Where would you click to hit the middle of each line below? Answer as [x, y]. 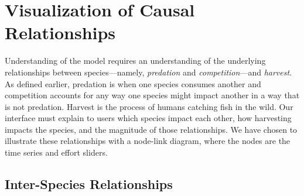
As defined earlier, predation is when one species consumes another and [133, 83]
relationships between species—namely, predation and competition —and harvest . [148, 72]
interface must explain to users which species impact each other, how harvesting [148, 118]
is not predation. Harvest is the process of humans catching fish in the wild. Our [149, 106]
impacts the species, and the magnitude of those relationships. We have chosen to [151, 129]
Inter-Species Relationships [89, 184]
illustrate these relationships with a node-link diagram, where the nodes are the [148, 141]
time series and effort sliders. [56, 152]
